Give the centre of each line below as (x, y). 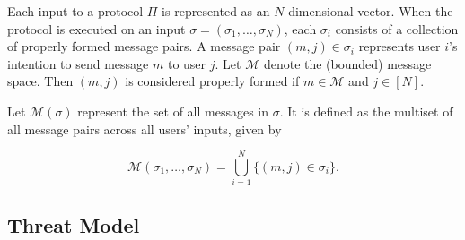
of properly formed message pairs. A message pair (144, 46)
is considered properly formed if (212, 81)
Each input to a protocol (75, 11)
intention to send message (78, 63)
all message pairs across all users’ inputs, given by (145, 129)
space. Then (40, 81)
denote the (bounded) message (347, 63)
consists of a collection (397, 28)
